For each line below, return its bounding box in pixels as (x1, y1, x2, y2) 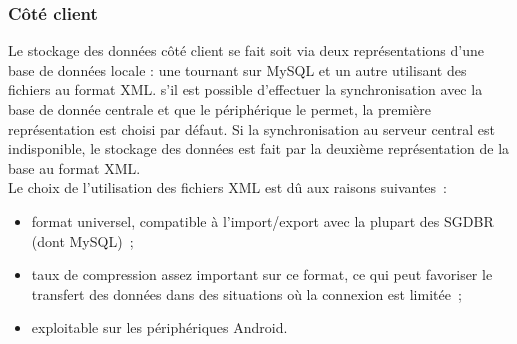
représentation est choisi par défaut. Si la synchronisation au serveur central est (8, 118, 495, 139)
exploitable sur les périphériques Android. (31, 317, 288, 338)
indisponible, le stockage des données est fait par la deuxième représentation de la (8, 138, 510, 159)
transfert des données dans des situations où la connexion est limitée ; (31, 283, 462, 304)
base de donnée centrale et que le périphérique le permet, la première (8, 99, 431, 119)
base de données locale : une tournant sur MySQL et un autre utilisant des (8, 59, 467, 80)
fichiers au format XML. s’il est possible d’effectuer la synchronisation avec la (8, 79, 483, 100)
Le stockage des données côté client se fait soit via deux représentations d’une (8, 40, 484, 61)
